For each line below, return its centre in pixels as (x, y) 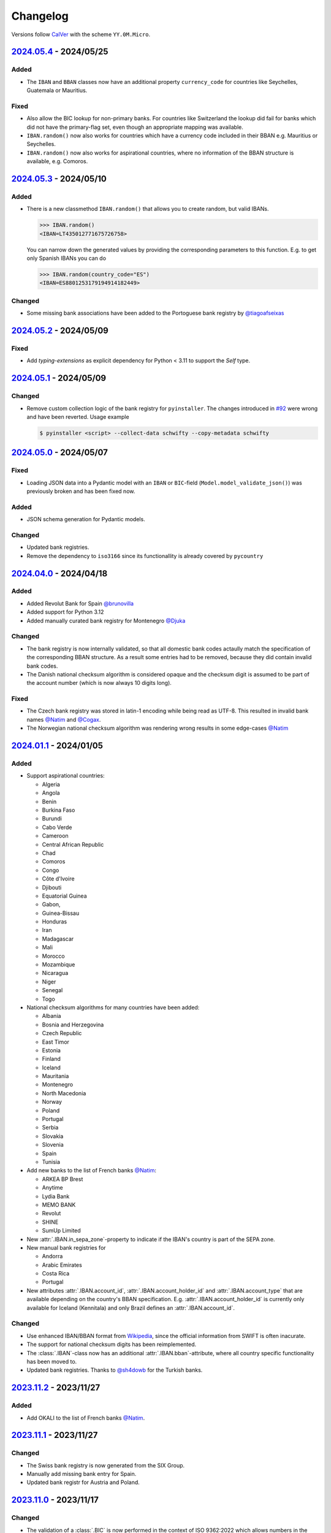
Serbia (50, 1128)
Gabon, (51, 904)
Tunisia (51, 1162)
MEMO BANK (59, 1204)
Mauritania (55, 1076)
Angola (51, 793)
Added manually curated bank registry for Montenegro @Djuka (106, 621)
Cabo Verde (57, 827)
